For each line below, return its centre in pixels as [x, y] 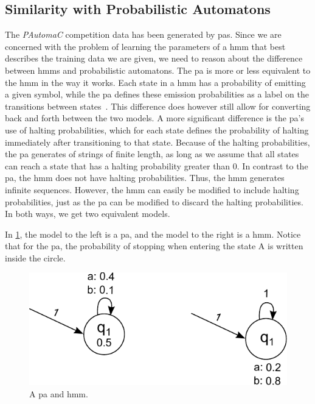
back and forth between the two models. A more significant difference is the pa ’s [154, 118]
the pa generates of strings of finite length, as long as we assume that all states [152, 154]
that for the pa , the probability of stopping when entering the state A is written [154, 246]
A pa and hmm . [59, 393]
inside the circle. [35, 257]
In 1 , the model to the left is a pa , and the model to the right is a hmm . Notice [153, 234]
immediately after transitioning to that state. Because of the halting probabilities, [157, 142]
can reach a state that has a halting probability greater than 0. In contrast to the [157, 165]
